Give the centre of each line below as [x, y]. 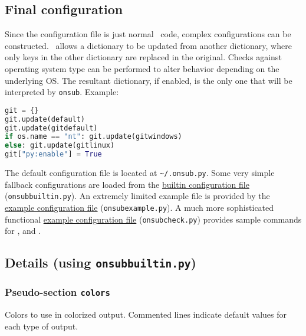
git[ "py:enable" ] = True [53, 154]
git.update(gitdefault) [51, 128]
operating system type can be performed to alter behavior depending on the [142, 68]
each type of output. [42, 326]
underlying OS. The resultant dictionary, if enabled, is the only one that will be [149, 80]
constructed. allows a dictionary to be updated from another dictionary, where [148, 45]
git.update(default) [45, 119]
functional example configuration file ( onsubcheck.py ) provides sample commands [153, 219]
